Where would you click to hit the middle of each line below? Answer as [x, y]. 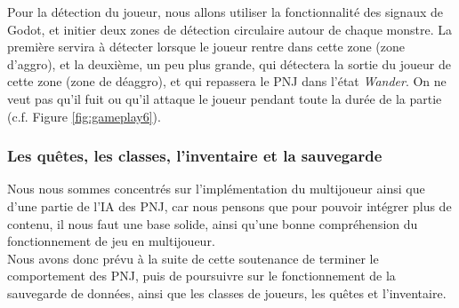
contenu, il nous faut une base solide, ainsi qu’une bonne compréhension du [213, 223]
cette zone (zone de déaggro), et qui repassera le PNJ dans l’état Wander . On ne [227, 81]
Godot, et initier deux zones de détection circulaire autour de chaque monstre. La [229, 29]
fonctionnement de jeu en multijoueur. [111, 241]
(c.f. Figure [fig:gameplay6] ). [84, 116]
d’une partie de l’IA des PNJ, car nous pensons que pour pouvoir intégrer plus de [229, 205]
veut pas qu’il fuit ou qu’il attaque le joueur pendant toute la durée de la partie [225, 98]
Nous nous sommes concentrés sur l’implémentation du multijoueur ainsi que [216, 189]
